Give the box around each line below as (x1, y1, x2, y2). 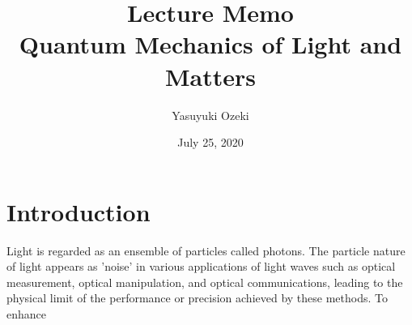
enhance (6, 306, 46, 322)
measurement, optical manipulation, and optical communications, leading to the (6, 273, 403, 290)
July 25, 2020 (177, 134, 244, 151)
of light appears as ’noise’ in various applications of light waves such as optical (6, 258, 396, 275)
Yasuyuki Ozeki (172, 106, 249, 123)
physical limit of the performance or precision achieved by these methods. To (6, 289, 389, 306)
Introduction (6, 195, 151, 228)
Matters (164, 59, 256, 92)
